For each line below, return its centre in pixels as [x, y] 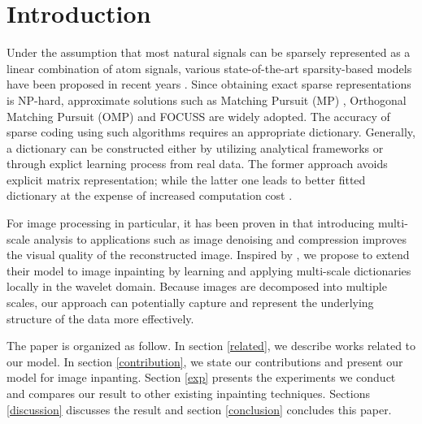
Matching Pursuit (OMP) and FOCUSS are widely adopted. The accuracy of [198, 116]
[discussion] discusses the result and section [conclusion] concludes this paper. [199, 409]
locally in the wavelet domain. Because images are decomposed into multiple [197, 286]
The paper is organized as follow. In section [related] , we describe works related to [211, 346]
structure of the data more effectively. [100, 318]
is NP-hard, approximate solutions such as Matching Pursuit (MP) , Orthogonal [207, 100]
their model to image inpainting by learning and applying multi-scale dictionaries [209, 270]
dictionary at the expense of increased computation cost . [150, 195]
